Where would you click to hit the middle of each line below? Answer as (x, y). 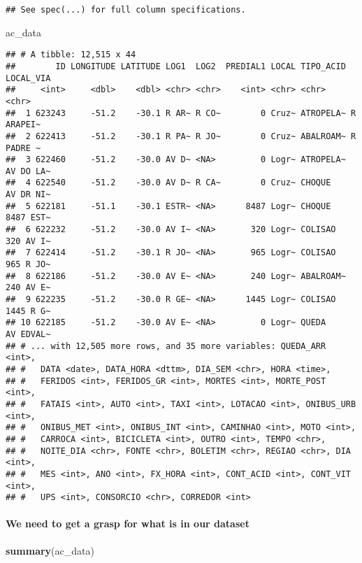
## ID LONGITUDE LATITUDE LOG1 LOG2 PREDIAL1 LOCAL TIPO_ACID (176, 66)
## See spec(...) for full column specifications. (126, 10)
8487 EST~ (28, 218)
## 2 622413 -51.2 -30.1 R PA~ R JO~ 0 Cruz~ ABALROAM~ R (181, 136)
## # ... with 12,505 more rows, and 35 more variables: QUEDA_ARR (166, 346)
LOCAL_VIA (28, 78)
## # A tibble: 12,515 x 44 (71, 55)
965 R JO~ (28, 265)
